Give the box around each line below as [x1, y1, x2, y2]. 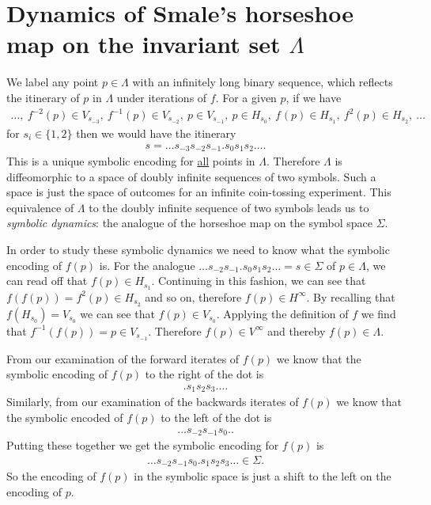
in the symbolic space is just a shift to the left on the [134, 468, 391, 484]
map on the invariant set [6, 28, 281, 60]
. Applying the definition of [216, 305, 349, 321]
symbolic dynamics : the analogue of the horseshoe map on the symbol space [6, 215, 373, 231]
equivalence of [6, 199, 74, 215]
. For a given [215, 89, 277, 105]
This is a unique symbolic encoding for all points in [6, 152, 255, 169]
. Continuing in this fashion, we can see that [151, 272, 366, 289]
